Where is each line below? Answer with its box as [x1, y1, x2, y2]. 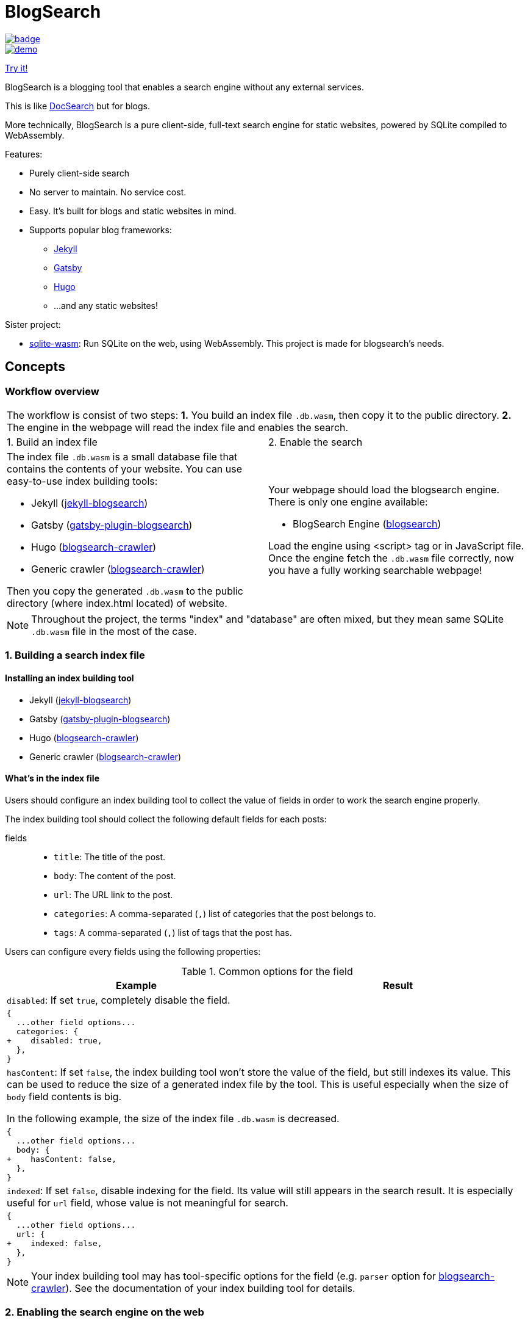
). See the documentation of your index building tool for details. [65, 1281, 355, 1294]
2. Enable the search [268, 435, 363, 448]
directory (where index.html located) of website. [7, 596, 227, 609]
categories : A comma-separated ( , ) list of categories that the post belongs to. [54, 908, 376, 919]
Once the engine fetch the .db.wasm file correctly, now [268, 551, 514, 564]
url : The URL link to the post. [54, 889, 173, 900]
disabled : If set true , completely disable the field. [7, 993, 230, 1006]
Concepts [5, 359, 65, 375]
